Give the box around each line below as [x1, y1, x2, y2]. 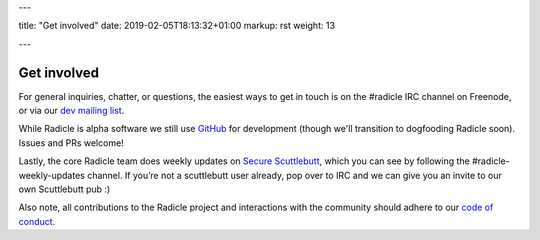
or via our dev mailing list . [18, 105, 125, 117]
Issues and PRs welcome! [18, 136, 124, 149]
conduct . [18, 215, 56, 227]
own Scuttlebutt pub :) [18, 183, 111, 195]
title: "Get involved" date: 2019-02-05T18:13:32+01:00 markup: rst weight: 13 [18, 20, 335, 32]
